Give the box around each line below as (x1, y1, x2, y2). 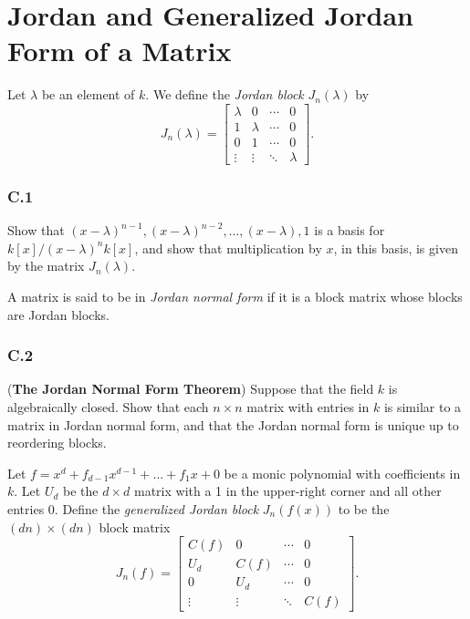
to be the (338, 500, 390, 518)
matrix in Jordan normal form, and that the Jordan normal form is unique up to (7, 415, 459, 434)
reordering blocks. (7, 433, 107, 452)
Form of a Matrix (7, 32, 232, 69)
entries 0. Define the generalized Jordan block (7, 500, 259, 518)
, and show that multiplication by (134, 238, 322, 257)
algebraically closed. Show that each (7, 397, 209, 417)
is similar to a (383, 397, 462, 417)
